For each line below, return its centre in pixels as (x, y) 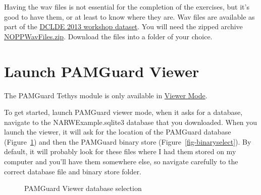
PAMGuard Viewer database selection (83, 188)
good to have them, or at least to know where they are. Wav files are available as (129, 16)
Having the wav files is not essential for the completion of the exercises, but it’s (127, 7)
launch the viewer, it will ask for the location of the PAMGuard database (118, 132)
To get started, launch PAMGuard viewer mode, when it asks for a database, (123, 112)
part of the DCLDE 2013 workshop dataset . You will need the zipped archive (123, 26)
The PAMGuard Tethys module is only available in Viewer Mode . (106, 95)
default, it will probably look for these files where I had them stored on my (120, 151)
